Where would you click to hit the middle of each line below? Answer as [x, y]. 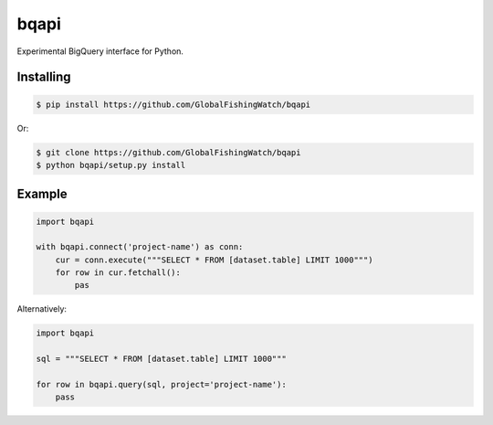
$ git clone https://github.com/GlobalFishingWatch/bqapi [168, 152]
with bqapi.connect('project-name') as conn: [140, 247]
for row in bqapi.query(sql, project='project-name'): [161, 384]
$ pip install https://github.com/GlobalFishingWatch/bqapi [173, 104]
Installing [44, 77]
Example [42, 194]
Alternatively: [42, 309]
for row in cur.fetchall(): [118, 273]
